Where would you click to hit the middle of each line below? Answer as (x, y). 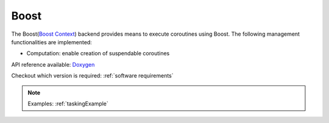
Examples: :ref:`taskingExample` (68, 104)
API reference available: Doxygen (53, 64)
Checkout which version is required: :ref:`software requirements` (92, 76)
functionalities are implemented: (52, 42)
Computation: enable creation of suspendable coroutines (98, 53)
